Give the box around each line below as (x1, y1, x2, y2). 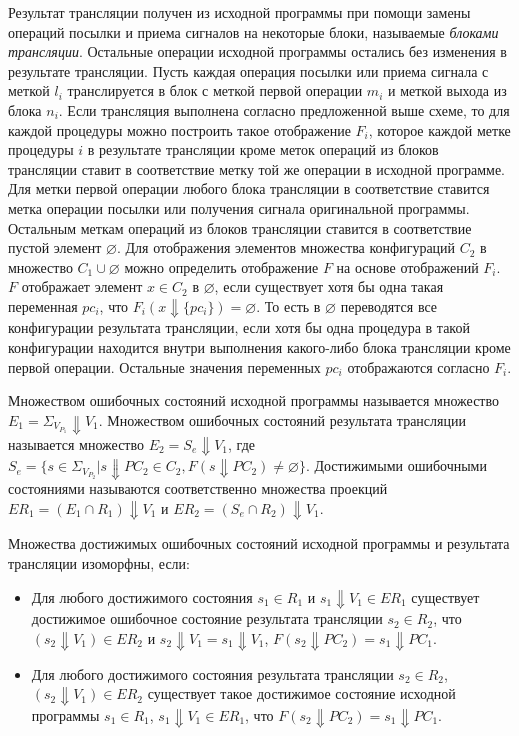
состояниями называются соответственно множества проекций (8, 478, 388, 499)
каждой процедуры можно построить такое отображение (8, 119, 351, 140)
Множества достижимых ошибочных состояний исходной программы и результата (8, 533, 510, 554)
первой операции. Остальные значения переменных (8, 356, 321, 377)
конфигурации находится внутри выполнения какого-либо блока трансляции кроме (8, 337, 511, 357)
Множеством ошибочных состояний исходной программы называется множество (8, 390, 499, 411)
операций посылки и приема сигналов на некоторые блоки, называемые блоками (8, 21, 499, 42)
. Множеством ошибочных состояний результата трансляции (98, 409, 466, 430)
